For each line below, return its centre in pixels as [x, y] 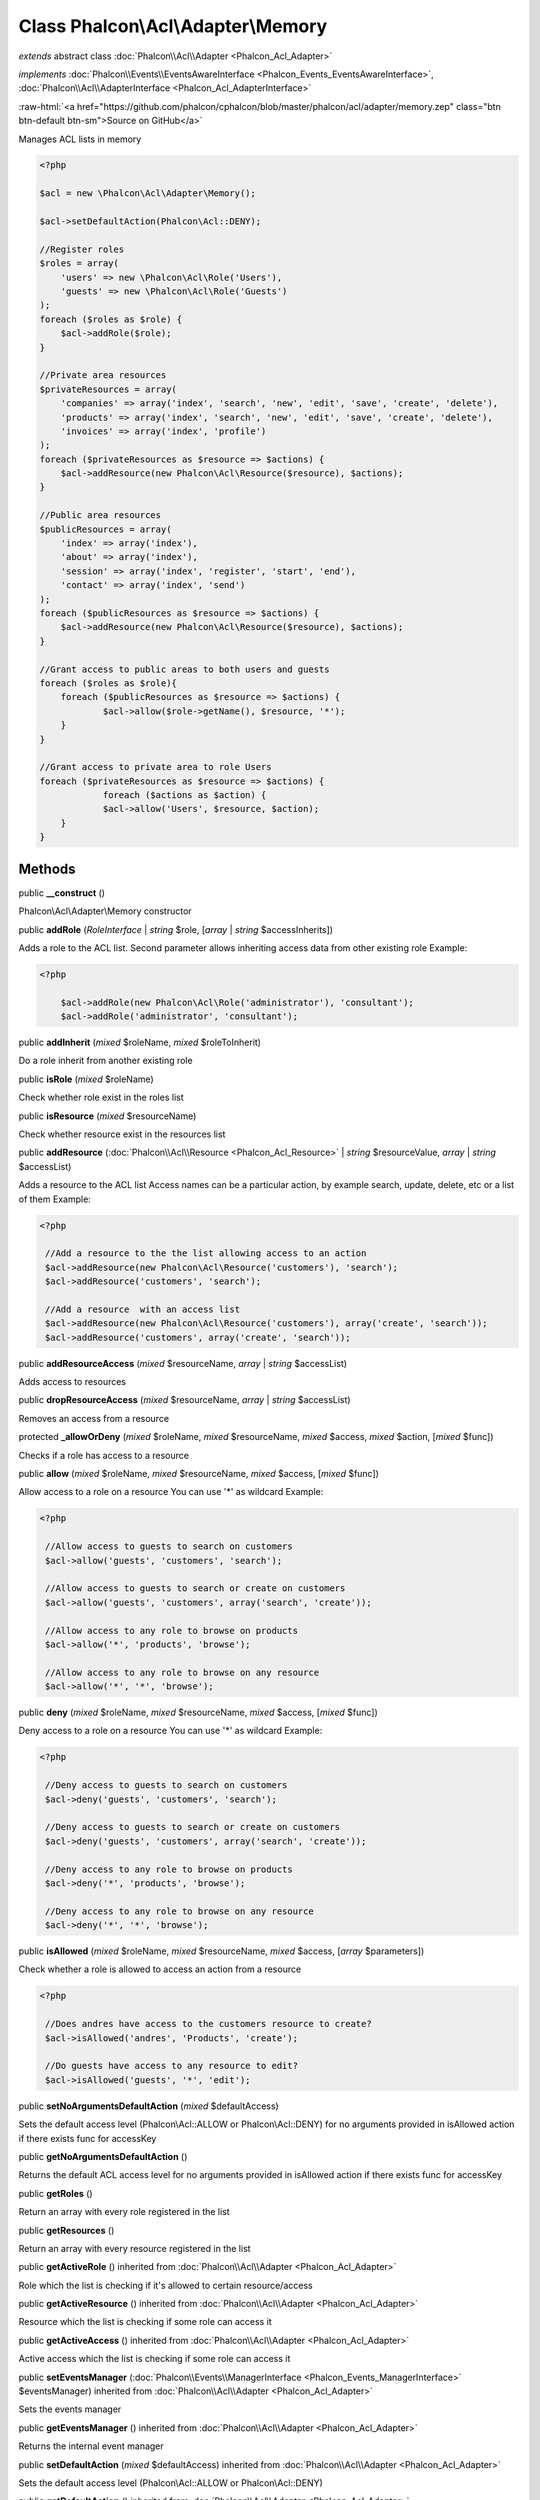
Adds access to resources [72, 1382]
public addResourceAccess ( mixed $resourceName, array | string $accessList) [183, 1363]
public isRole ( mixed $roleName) [86, 1079]
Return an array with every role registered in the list [124, 2212]
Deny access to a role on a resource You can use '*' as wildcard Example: [170, 1731]
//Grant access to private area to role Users [155, 767]
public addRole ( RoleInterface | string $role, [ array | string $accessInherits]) [176, 929]
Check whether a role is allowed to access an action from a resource [160, 1969]
